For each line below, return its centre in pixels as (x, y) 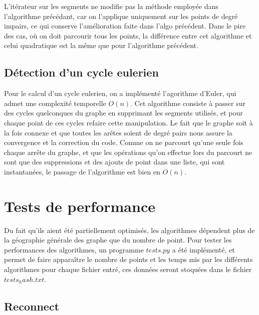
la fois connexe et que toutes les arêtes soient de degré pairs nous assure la (118, 132)
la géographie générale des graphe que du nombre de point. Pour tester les (118, 240)
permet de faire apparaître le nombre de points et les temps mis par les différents (128, 259)
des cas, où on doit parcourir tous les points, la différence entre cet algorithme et (128, 35)
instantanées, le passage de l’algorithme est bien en (82, 171)
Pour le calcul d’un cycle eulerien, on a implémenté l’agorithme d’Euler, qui (120, 93)
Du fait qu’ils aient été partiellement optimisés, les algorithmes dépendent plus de (129, 230)
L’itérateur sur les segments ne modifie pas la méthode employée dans (111, 6)
